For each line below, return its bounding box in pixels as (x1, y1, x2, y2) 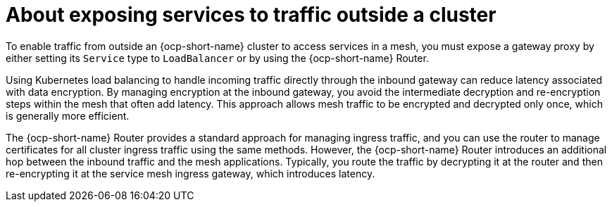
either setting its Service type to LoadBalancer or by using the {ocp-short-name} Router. (6, 51, 429, 64)
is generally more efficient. (6, 109, 130, 122)
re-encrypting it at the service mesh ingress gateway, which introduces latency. (6, 167, 375, 180)
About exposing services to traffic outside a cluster (6, 3, 497, 27)
